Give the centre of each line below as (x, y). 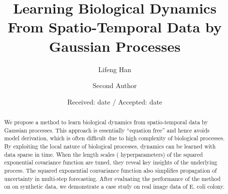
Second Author (115, 85)
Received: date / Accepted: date (115, 101)
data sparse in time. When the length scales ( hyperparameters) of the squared (103, 154)
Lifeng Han (115, 69)
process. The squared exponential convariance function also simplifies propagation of (110, 171)
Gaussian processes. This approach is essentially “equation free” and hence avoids (107, 130)
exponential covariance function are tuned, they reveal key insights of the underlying (111, 162)
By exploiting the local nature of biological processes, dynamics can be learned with (110, 146)
